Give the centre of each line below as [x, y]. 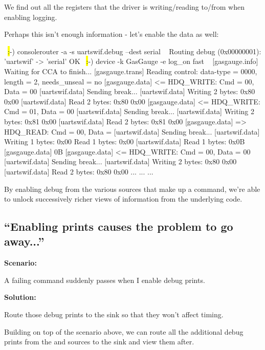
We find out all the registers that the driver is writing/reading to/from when [124, 7]
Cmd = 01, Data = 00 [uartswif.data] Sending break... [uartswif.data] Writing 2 [129, 111]
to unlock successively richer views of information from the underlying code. [123, 199]
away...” [24, 241]
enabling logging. [31, 17]
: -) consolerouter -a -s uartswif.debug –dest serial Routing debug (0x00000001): [135, 51]
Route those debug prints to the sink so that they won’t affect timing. [114, 314]
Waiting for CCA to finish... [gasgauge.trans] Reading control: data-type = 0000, [131, 71]
